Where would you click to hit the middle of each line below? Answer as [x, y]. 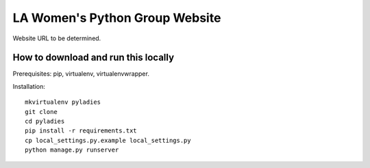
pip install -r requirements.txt [81, 131]
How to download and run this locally [94, 58]
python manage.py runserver [72, 150]
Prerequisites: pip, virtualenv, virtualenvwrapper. [81, 74]
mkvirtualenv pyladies [63, 102]
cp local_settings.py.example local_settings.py [108, 140]
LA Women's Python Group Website [117, 18]
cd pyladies [45, 122]
